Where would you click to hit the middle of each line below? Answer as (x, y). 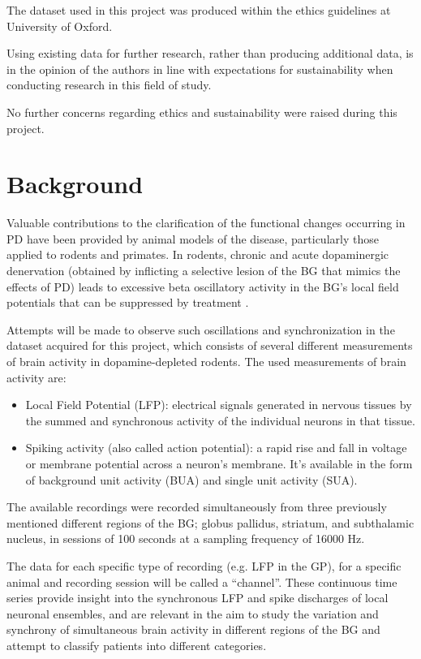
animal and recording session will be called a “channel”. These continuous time (202, 581)
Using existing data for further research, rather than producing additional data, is (210, 53)
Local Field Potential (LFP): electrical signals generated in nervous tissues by (219, 405)
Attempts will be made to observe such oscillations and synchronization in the (201, 329)
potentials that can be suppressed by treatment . (128, 302)
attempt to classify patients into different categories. (137, 645)
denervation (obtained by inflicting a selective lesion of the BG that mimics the (204, 271)
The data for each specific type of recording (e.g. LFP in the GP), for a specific (204, 565)
